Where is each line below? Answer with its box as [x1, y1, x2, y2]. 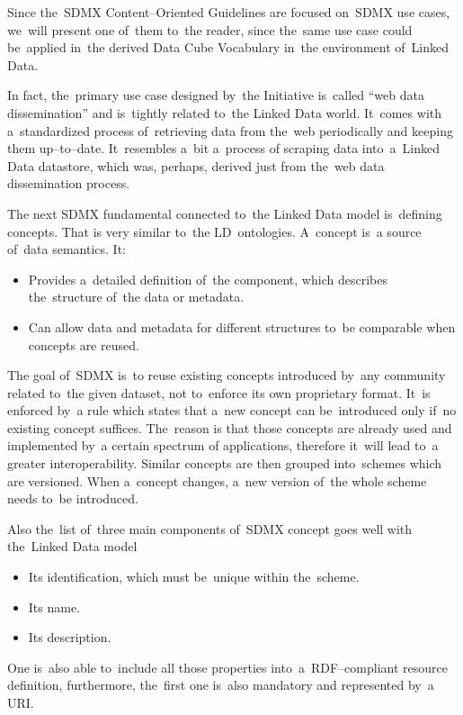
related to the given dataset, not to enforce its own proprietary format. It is [7, 383, 431, 402]
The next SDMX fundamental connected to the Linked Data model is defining [7, 204, 442, 222]
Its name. [28, 597, 81, 616]
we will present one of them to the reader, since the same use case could [7, 20, 413, 39]
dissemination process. [7, 174, 130, 193]
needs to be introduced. [7, 489, 138, 508]
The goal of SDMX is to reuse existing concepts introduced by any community [7, 366, 446, 385]
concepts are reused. [28, 335, 139, 354]
